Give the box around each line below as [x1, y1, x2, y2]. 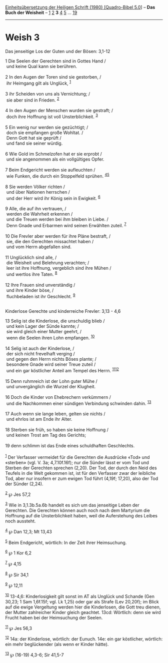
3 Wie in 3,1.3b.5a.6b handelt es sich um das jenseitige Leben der [5, 501, 140, 508]
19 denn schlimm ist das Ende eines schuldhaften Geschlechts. [5, 443, 135, 449]
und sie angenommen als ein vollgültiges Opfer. [6, 156, 104, 162]
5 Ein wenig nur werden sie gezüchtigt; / [5, 124, 88, 130]
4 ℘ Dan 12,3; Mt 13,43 [5, 528, 52, 534]
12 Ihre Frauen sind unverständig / [5, 282, 75, 288]
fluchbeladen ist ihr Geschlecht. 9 [6, 292, 76, 299]
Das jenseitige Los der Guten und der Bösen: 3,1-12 [5, 48, 110, 54]
